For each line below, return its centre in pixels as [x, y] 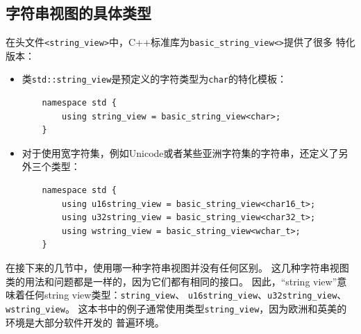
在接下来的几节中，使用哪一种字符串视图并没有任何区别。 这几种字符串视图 [177, 268]
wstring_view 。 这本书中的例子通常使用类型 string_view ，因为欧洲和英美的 [176, 308]
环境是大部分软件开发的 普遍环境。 [85, 322]
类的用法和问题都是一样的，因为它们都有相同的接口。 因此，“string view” [171, 281]
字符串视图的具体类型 [78, 13]
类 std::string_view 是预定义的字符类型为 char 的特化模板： [154, 79]
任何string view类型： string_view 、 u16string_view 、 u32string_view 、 [186, 295]
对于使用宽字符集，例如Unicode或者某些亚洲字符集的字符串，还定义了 [180, 152]
